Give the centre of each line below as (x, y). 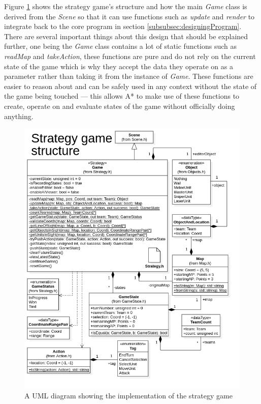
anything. (19, 116)
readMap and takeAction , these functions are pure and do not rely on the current (130, 56)
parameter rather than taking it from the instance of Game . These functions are (129, 76)
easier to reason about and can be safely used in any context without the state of (130, 86)
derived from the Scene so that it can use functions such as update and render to (129, 16)
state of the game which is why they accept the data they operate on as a (119, 66)
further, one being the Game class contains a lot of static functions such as (121, 46)
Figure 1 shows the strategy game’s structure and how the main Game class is (126, 6)
